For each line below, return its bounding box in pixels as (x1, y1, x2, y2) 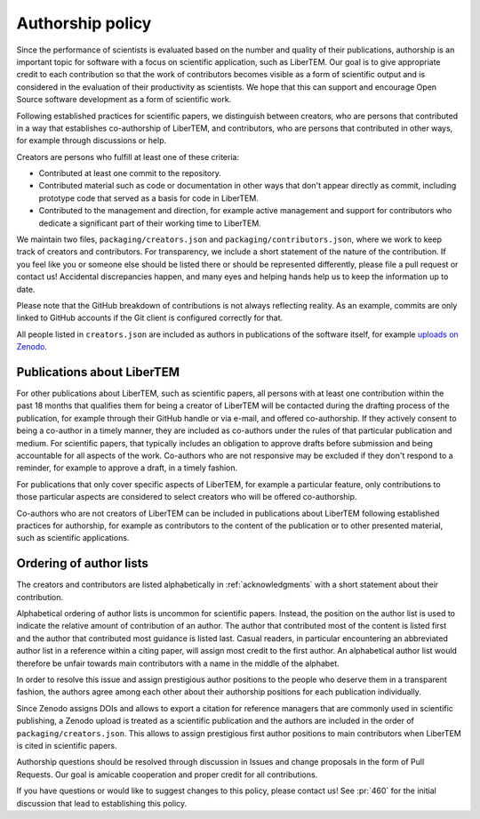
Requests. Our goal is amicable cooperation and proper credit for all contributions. (16, 769, 318, 780)
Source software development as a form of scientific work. (16, 94, 232, 105)
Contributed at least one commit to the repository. (38, 168, 221, 179)
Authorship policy (16, 13, 152, 33)
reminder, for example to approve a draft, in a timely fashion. (16, 462, 238, 473)
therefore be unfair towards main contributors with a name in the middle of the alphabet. (16, 658, 340, 669)
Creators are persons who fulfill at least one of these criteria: (16, 151, 240, 162)
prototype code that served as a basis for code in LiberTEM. (38, 192, 260, 204)
